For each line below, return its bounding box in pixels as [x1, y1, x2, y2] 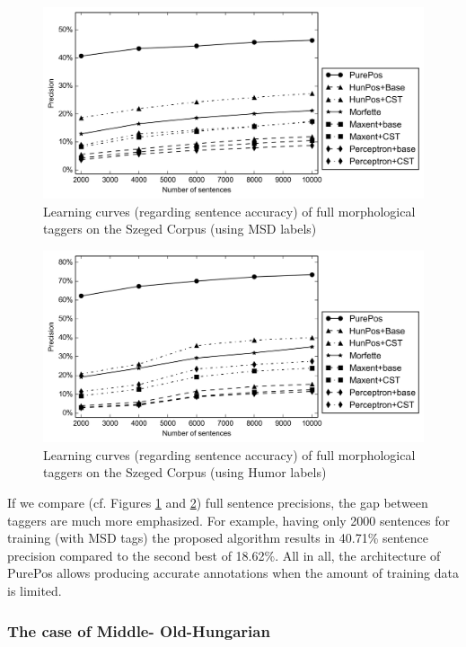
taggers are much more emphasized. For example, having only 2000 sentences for [7, 510, 450, 529]
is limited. [7, 581, 62, 599]
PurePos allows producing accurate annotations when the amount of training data [7, 563, 459, 582]
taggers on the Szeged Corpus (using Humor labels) [43, 463, 327, 482]
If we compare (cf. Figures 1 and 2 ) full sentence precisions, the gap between [7, 493, 428, 512]
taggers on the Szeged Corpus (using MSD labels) [43, 219, 317, 238]
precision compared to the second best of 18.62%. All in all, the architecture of [7, 545, 441, 564]
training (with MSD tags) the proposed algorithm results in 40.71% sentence [7, 528, 428, 547]
